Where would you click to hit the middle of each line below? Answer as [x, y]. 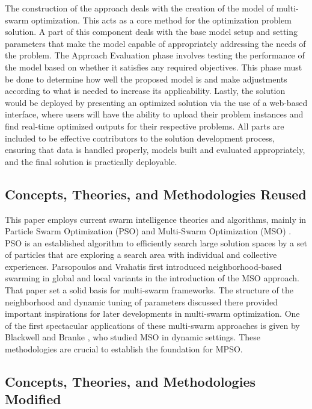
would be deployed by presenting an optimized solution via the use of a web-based [156, 102]
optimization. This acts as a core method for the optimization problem [161, 20]
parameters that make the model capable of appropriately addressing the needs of [155, 43]
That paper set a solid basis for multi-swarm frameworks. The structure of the [149, 290]
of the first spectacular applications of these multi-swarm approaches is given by [152, 325]
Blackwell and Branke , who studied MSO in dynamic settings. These [133, 337]
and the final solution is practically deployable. [91, 161]
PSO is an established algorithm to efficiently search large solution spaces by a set [156, 242]
